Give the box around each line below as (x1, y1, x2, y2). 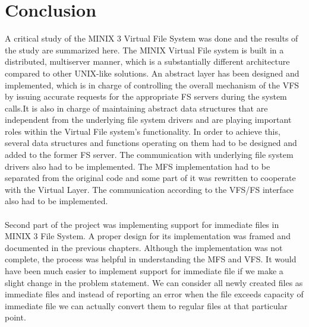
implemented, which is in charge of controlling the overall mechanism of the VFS (5, 78, 299, 91)
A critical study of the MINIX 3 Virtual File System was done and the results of (5, 32, 298, 45)
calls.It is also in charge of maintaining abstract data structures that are (5, 101, 268, 114)
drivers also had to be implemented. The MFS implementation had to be (5, 160, 270, 172)
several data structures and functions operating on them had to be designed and (5, 136, 297, 149)
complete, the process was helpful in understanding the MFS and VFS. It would (5, 253, 297, 265)
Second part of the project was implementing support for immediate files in (5, 218, 279, 230)
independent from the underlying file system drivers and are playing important (5, 113, 292, 126)
